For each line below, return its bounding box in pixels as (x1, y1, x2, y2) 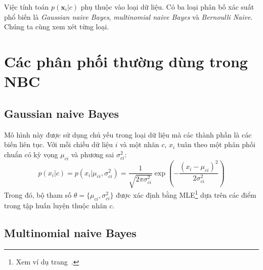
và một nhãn (120, 139, 159, 150)
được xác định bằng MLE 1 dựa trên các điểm (116, 188, 256, 200)
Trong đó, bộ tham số (4, 190, 72, 200)
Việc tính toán (4, 2, 49, 12)
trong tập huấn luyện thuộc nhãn (4, 200, 107, 210)
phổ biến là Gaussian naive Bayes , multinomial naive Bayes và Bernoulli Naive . (4, 11, 253, 22)
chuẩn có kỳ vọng (4, 149, 58, 159)
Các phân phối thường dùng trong (4, 51, 248, 71)
